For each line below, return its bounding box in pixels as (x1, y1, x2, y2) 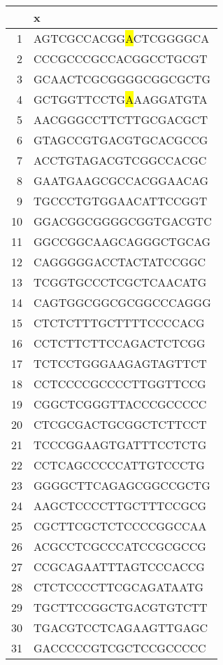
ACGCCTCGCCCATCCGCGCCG (34, 538, 206, 554)
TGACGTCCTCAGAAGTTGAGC (34, 619, 208, 636)
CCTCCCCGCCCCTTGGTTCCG (34, 376, 206, 392)
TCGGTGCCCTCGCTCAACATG (34, 274, 207, 290)
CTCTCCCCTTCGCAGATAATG (34, 579, 203, 595)
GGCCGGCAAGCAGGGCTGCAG (34, 233, 211, 249)
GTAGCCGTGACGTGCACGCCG (34, 132, 208, 148)
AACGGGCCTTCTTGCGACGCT (34, 111, 208, 128)
